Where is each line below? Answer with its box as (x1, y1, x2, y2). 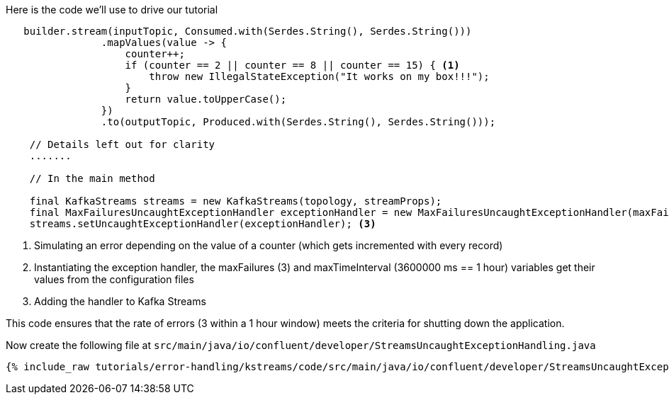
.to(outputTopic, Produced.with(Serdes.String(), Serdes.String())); (101, 116, 496, 127)
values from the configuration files (34, 273, 194, 285)
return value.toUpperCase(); (125, 93, 287, 105)
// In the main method (29, 173, 155, 184)
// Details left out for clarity (29, 139, 215, 150)
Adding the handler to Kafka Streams (34, 295, 206, 307)
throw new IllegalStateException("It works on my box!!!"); (149, 71, 490, 82)
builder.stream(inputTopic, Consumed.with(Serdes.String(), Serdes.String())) (23, 25, 472, 37)
